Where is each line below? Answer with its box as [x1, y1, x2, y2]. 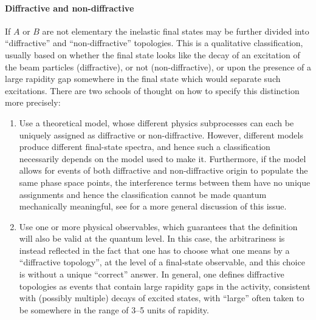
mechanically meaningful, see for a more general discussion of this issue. [19, 200, 287, 213]
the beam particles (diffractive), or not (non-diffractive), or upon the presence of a [5, 60, 311, 73]
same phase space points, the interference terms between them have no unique [19, 175, 311, 188]
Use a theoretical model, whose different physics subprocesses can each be [19, 116, 294, 129]
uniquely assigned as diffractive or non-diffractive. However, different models [19, 128, 303, 141]
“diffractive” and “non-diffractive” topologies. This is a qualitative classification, [5, 36, 303, 49]
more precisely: [5, 96, 61, 109]
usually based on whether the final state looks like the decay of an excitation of [5, 48, 300, 61]
